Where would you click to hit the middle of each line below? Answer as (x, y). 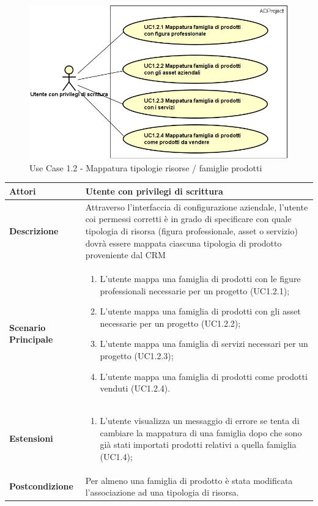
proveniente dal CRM (125, 255)
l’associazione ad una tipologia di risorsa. (162, 492)
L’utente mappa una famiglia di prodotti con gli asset (200, 311)
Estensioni (31, 438)
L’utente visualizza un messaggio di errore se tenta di (200, 420)
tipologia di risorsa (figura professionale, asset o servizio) (191, 230)
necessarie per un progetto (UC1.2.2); (170, 323)
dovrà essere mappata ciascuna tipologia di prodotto (183, 243)
